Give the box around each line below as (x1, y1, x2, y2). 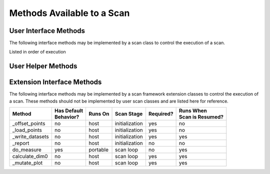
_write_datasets (12, 133, 49, 140)
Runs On (88, 110, 109, 117)
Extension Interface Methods (9, 78, 102, 86)
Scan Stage (114, 110, 143, 117)
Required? (148, 110, 173, 117)
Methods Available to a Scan (9, 7, 130, 18)
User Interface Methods (9, 26, 85, 35)
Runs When (178, 107, 207, 114)
